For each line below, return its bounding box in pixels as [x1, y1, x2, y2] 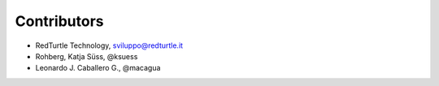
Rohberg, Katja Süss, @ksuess [35, 51, 138, 61]
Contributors [15, 12, 105, 30]
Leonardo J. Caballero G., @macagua [35, 63, 161, 73]
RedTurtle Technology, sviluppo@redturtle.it [35, 41, 183, 50]
